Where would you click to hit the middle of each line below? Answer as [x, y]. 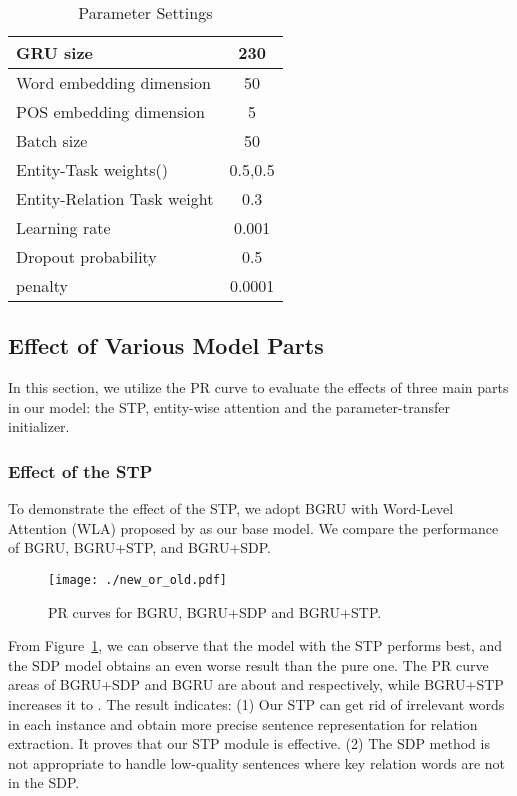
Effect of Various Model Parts [166, 345]
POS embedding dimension [110, 111]
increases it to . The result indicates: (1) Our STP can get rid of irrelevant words [256, 704]
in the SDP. [44, 782]
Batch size [52, 140]
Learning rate [63, 227]
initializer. [39, 426]
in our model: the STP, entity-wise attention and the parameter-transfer [229, 406]
